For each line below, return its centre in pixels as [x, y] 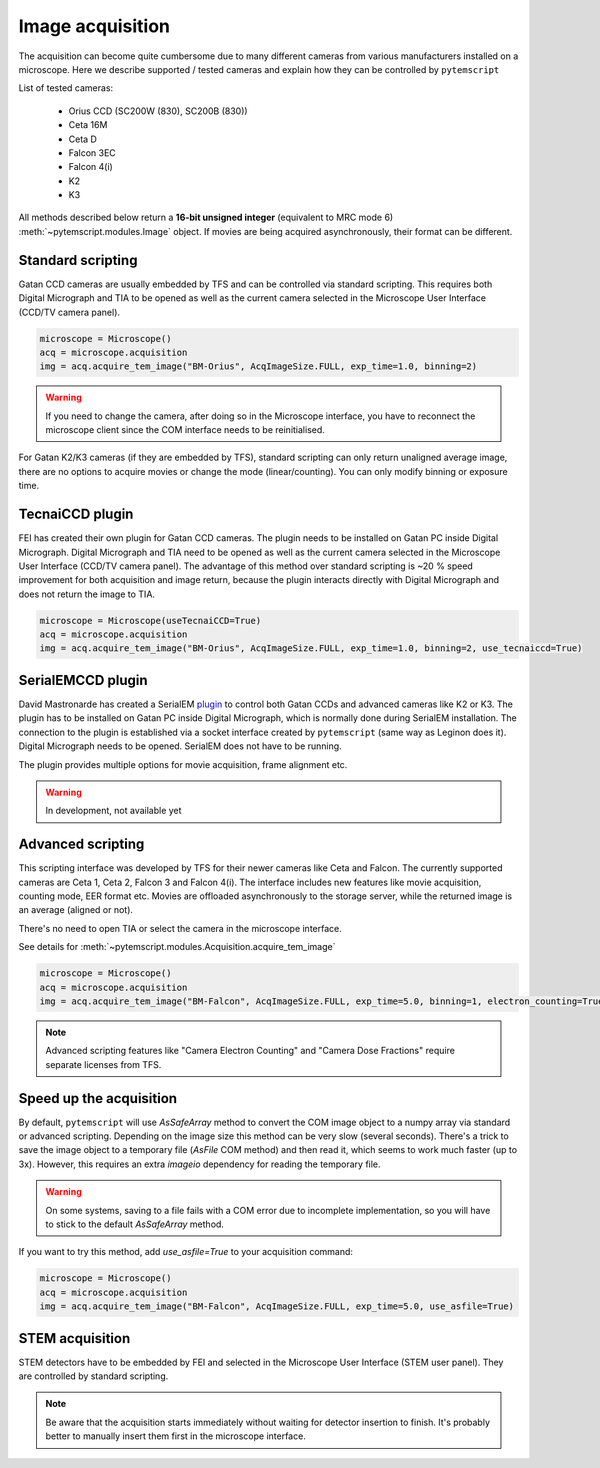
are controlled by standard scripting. [93, 1376]
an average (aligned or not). [76, 910]
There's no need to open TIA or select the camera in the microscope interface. [180, 928]
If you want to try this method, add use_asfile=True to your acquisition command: [186, 1252]
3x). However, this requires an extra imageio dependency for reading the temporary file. [199, 1164]
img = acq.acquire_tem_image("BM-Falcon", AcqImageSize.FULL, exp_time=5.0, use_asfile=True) [277, 1306]
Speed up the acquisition [98, 1098]
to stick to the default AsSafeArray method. [135, 1224]
